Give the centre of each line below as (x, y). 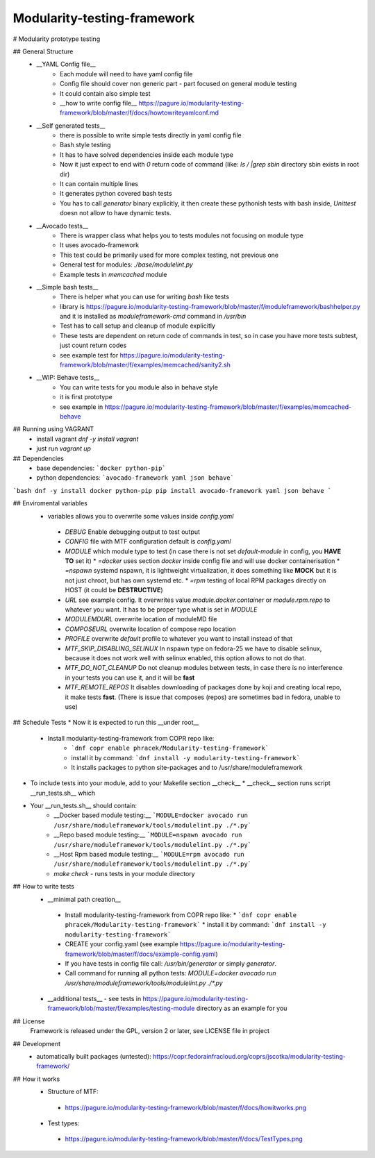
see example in (82, 407)
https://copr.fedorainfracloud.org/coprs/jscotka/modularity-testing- (250, 1057)
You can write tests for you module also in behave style (139, 387)
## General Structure (43, 51)
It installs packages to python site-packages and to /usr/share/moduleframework (187, 767)
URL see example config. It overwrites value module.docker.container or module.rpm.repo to (198, 600)
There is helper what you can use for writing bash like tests (144, 297)
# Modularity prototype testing (57, 39)
